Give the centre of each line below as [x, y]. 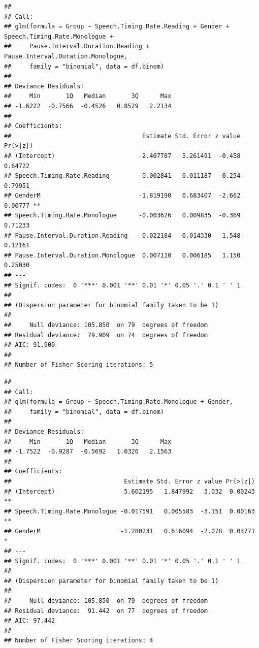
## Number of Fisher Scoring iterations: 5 [79, 365]
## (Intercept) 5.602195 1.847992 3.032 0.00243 [129, 491]
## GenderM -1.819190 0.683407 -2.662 [122, 196]
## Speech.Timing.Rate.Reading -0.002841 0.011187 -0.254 [122, 176]
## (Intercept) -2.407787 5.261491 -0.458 [122, 156]
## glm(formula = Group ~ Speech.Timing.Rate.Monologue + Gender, [119, 402]
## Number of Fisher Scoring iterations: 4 [79, 641]
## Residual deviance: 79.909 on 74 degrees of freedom [106, 335]
